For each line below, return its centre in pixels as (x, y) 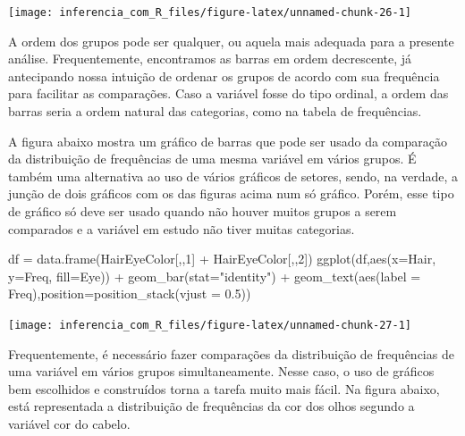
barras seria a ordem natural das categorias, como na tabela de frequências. (215, 111)
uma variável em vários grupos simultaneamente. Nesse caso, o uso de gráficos (221, 371)
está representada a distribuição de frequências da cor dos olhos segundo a (211, 406)
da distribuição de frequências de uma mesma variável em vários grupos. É (212, 159)
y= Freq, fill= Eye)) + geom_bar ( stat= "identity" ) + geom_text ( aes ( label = (215, 276)
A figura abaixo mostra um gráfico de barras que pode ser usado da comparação (228, 141)
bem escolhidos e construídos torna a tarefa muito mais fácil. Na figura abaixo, (224, 388)
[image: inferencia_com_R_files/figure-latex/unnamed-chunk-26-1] (210, 13)
